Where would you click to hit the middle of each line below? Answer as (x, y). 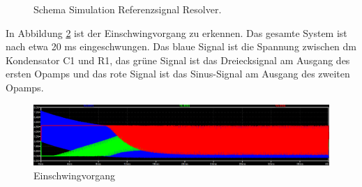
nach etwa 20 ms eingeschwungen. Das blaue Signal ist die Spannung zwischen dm (181, 46)
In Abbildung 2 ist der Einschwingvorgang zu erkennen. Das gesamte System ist (176, 32)
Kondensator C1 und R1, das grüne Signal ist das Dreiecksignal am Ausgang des (178, 60)
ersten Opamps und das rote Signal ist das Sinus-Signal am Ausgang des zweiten (178, 74)
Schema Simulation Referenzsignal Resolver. (128, 9)
